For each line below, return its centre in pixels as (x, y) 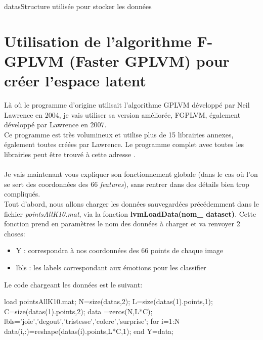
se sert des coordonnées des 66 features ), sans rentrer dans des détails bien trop (127, 184)
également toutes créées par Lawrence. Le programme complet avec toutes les (124, 144)
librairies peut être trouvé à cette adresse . (70, 154)
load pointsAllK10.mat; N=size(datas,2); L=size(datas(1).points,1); (108, 301)
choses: (15, 233)
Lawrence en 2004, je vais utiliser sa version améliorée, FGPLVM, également (122, 114)
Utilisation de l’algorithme (98, 41)
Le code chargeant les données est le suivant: (73, 284)
